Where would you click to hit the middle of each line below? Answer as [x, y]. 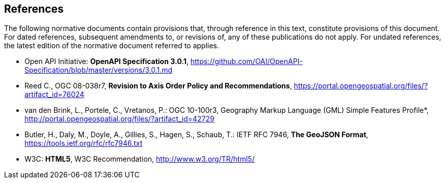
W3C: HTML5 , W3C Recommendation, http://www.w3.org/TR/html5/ [140, 159]
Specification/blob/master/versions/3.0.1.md [99, 70]
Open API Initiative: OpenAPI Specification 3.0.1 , [107, 62]
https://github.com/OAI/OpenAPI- [246, 62]
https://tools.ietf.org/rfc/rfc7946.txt [84, 143]
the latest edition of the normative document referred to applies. [112, 46]
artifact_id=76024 [55, 95]
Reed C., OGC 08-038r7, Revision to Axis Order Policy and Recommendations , [158, 86]
